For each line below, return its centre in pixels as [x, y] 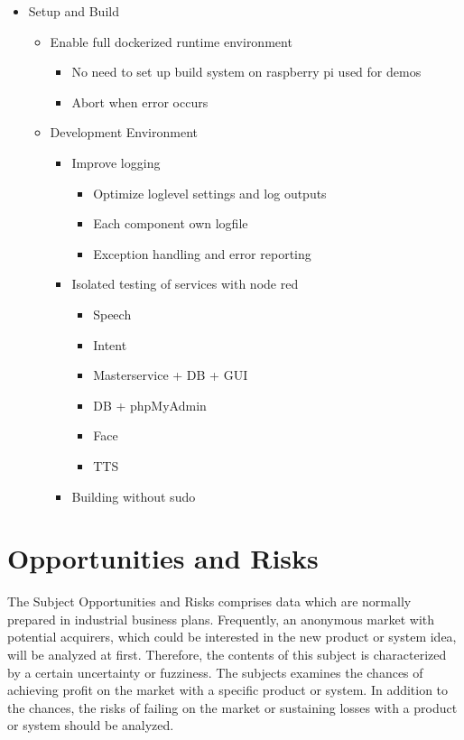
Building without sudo [134, 496]
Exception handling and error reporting [202, 253]
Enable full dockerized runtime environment [171, 41]
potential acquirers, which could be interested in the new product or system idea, [232, 637]
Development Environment [124, 132]
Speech [112, 314]
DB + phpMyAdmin [150, 405]
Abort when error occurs [140, 102]
